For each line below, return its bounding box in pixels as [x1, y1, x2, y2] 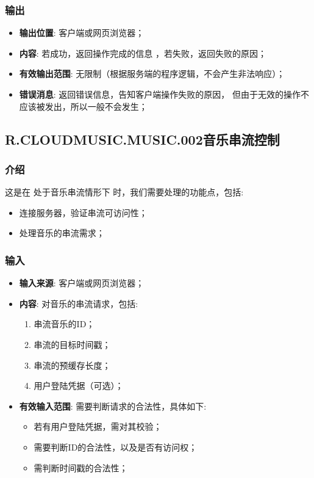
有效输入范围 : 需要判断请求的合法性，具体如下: [19, 399, 207, 412]
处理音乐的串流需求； [19, 226, 105, 239]
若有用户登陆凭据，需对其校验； [34, 420, 162, 433]
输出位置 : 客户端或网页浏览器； [19, 26, 145, 39]
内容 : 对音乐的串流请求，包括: [19, 297, 138, 310]
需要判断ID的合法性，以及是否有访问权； [34, 440, 198, 453]
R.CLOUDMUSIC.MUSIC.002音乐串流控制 [5, 129, 280, 148]
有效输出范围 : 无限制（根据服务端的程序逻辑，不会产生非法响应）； [19, 67, 285, 80]
